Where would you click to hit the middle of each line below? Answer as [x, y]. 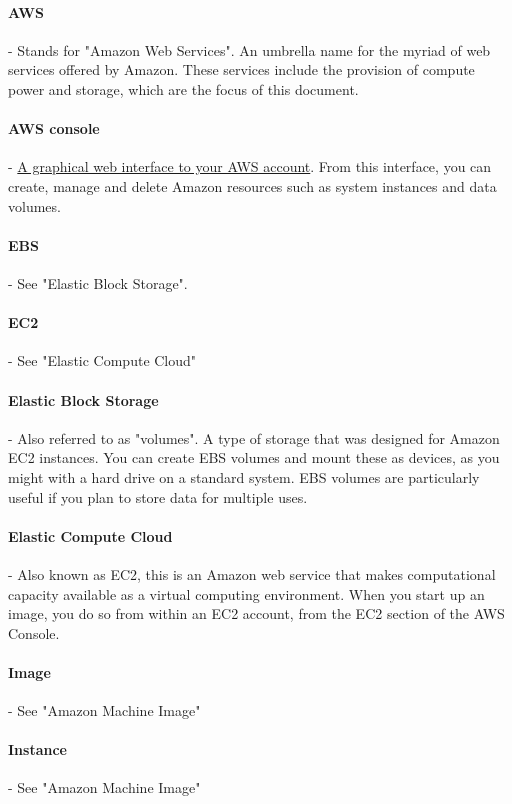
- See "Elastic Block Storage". [98, 282]
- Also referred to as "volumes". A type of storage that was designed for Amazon [254, 437]
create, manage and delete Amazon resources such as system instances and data [252, 185]
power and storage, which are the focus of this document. [183, 88]
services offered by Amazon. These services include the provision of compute [241, 69]
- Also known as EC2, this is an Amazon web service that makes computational [252, 573]
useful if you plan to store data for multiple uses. [158, 496]
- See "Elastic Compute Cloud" [102, 360]
